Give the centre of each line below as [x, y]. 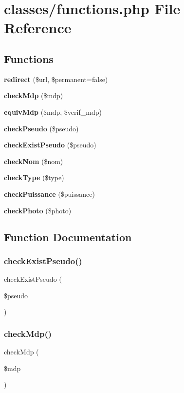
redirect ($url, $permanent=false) [56, 79]
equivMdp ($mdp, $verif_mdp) [53, 112]
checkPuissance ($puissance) [49, 194]
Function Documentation [68, 237]
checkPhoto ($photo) [38, 210]
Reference [38, 28]
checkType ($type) [34, 177]
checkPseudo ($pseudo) [41, 128]
